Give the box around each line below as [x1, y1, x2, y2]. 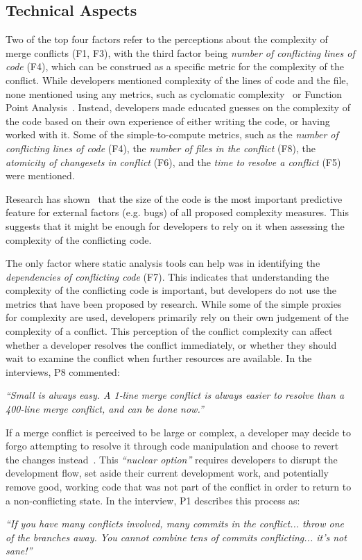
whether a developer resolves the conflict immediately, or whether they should [6, 337, 337, 352]
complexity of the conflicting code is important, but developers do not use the [6, 283, 337, 297]
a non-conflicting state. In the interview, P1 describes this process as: [6, 493, 300, 507]
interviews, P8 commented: [6, 364, 120, 379]
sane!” [6, 543, 33, 558]
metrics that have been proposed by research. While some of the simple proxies [6, 296, 342, 311]
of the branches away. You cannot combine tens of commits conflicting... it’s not [6, 529, 347, 544]
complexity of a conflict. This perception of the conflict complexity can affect [6, 324, 333, 338]
